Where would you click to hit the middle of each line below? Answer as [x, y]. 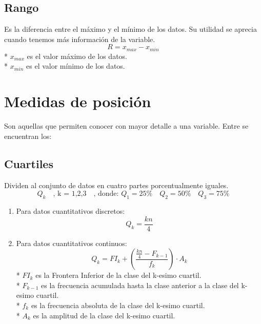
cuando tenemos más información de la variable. [80, 39]
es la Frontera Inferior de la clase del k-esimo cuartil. [118, 275]
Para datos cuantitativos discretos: [71, 210]
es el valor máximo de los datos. [77, 56]
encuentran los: [28, 136]
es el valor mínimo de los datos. [76, 66]
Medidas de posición [78, 101]
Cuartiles [29, 163]
